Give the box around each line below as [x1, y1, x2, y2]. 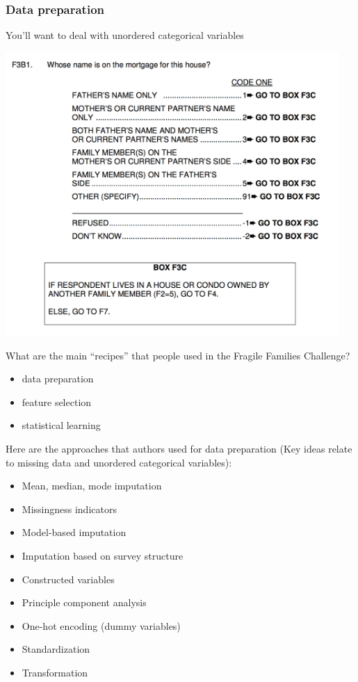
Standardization [22, 642, 90, 656]
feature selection [22, 394, 92, 409]
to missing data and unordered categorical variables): [6, 455, 232, 469]
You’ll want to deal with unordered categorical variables [6, 28, 244, 42]
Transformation [22, 665, 88, 679]
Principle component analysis [22, 595, 147, 610]
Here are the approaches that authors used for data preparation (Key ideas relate [6, 441, 352, 455]
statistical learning [22, 418, 101, 432]
